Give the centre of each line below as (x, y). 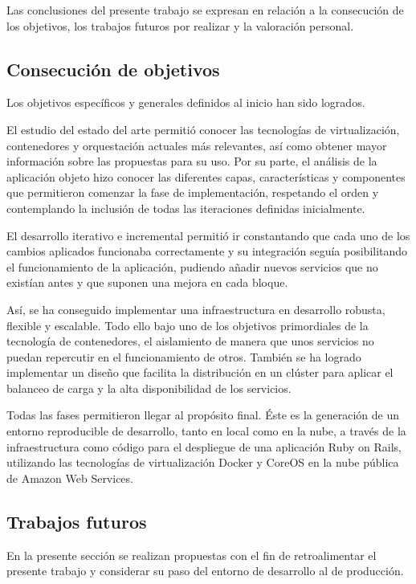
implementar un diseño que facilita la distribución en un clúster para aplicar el (200, 372)
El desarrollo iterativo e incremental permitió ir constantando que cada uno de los (208, 235)
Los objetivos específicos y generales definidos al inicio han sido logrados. (186, 102)
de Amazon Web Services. (70, 478)
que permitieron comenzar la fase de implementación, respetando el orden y (193, 192)
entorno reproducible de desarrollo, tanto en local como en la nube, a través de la (206, 431)
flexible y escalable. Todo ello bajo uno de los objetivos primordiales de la (188, 325)
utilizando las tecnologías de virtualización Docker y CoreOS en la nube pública (203, 462)
